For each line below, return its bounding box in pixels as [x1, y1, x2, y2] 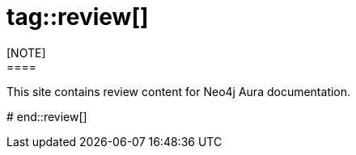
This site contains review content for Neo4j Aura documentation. [6, 84, 351, 98]
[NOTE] [6, 45, 46, 60]
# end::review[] [6, 109, 87, 124]
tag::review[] [6, 3, 149, 31]
